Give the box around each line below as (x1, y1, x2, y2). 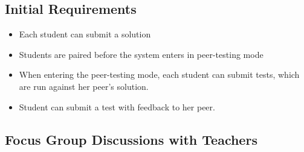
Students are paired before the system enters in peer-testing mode (19, 48, 264, 60)
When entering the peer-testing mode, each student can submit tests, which (19, 68, 300, 81)
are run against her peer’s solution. (19, 80, 149, 92)
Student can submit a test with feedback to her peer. (19, 100, 215, 113)
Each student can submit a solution (19, 28, 151, 40)
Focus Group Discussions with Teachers (5, 130, 257, 148)
